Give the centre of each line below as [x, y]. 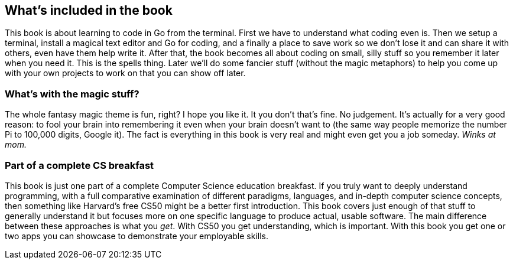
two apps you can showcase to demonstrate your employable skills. [137, 236]
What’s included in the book [89, 10]
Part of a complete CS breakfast [79, 165]
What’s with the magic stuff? [72, 94]
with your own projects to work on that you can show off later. [125, 73]
